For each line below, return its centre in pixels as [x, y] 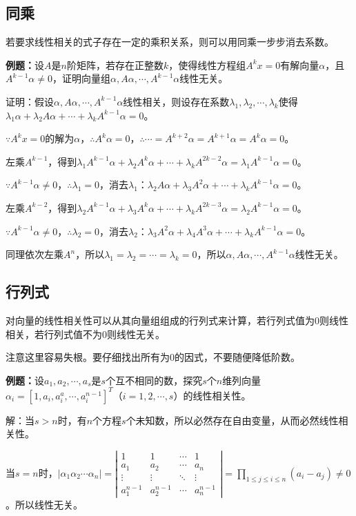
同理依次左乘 [34, 254]
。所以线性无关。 [44, 504]
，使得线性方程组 [207, 64]
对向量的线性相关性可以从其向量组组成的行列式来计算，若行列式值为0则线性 [177, 320]
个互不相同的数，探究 [154, 380]
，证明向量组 [81, 78]
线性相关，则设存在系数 [176, 101]
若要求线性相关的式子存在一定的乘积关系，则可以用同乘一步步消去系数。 [170, 42]
